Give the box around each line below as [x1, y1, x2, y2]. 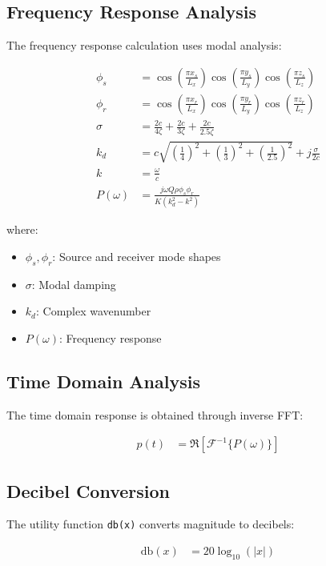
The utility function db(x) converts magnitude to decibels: [6, 516, 295, 532]
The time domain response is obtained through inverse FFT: [6, 406, 304, 423]
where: [6, 221, 38, 238]
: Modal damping [31, 275, 116, 292]
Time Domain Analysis [6, 368, 200, 393]
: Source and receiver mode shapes [52, 247, 221, 264]
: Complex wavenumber [35, 303, 151, 319]
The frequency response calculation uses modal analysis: [6, 37, 282, 54]
